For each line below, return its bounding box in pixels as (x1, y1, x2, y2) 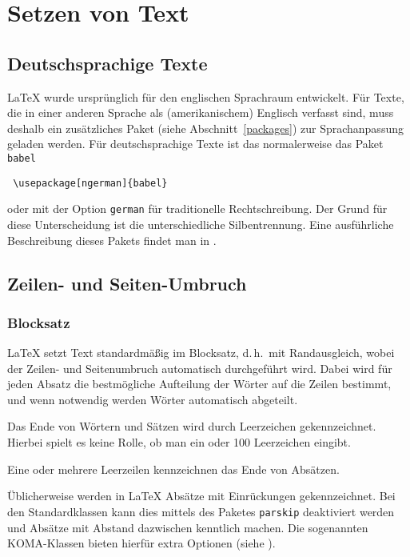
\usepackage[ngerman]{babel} (13, 177, 168, 189)
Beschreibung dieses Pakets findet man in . (7, 231, 217, 248)
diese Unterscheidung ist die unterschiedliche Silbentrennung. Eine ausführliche (7, 215, 394, 232)
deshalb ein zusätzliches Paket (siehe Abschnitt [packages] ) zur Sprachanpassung (7, 119, 404, 136)
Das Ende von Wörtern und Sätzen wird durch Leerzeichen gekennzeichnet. (7, 418, 376, 435)
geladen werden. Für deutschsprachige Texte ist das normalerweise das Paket (7, 135, 384, 152)
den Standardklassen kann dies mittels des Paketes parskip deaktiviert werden (7, 503, 395, 519)
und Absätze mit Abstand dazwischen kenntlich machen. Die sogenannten (7, 519, 368, 535)
